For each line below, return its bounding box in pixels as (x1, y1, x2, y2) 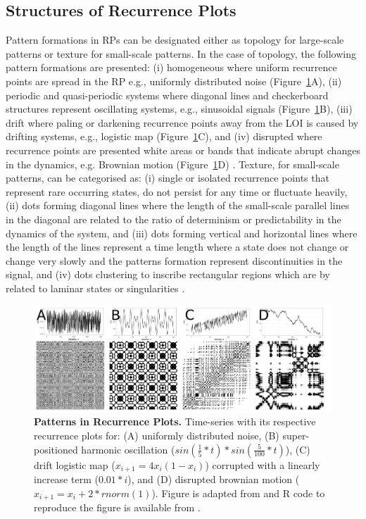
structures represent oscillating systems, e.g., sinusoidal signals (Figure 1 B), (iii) (6, 101, 353, 116)
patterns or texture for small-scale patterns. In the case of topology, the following (6, 46, 356, 61)
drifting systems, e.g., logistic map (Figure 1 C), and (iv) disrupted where (6, 129, 322, 144)
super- (282, 427, 310, 442)
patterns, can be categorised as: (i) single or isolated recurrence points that (6, 170, 329, 185)
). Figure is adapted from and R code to (151, 485, 325, 500)
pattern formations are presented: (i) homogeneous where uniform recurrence (6, 60, 337, 75)
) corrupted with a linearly (205, 457, 320, 472)
